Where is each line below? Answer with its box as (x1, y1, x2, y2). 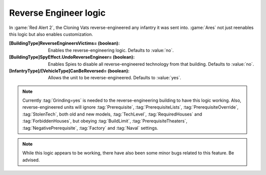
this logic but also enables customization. (9, 31, 93, 37)
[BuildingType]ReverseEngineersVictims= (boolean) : (9, 40, 120, 46)
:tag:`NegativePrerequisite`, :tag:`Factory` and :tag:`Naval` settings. (22, 125, 159, 131)
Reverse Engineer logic (9, 7, 106, 18)
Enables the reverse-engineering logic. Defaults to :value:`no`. (48, 47, 174, 53)
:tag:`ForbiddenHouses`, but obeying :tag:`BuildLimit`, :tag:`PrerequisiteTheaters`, (22, 118, 187, 124)
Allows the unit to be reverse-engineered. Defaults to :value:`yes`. (48, 75, 182, 81)
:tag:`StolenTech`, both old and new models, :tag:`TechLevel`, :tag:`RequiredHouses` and (22, 111, 202, 117)
